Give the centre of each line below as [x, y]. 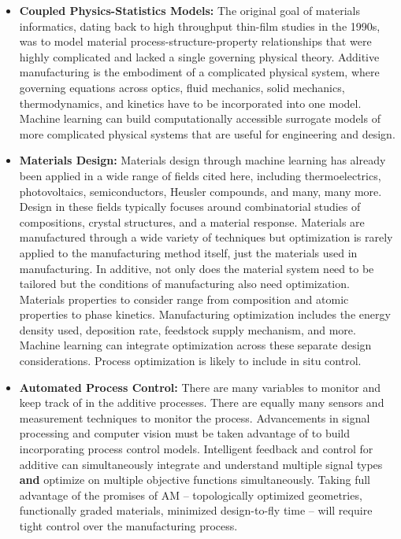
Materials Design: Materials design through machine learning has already [202, 160]
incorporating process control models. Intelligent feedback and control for [196, 449]
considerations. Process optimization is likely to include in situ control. [190, 361]
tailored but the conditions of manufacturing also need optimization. [184, 284]
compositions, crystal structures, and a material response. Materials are [192, 222]
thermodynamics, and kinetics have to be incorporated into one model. [190, 103]
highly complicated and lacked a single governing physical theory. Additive [199, 56]
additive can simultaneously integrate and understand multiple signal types [201, 464]
